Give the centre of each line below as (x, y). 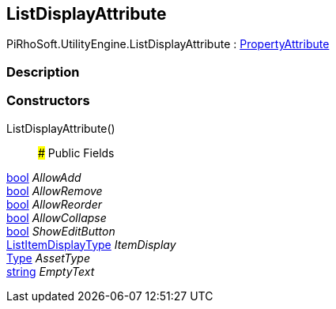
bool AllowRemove (55, 190)
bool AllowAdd (44, 177)
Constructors (48, 101)
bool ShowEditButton (61, 231)
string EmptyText (51, 271)
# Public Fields (76, 153)
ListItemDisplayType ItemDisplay (91, 244)
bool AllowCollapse (57, 217)
